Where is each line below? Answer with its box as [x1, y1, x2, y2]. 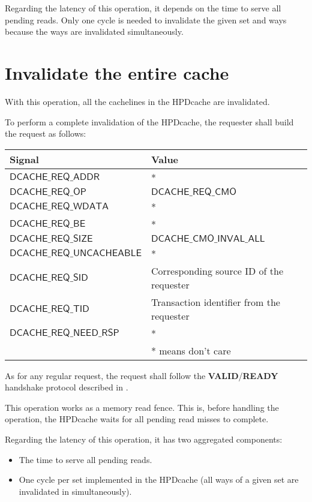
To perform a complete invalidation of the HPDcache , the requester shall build [5, 115, 294, 128]
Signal [10, 152, 39, 166]
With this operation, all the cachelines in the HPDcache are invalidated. [5, 95, 270, 107]
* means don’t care [151, 343, 231, 357]
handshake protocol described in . [5, 381, 128, 393]
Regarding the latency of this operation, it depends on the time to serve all [5, 2, 281, 14]
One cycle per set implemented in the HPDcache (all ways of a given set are [19, 473, 299, 486]
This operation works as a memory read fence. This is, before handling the [5, 401, 279, 413]
